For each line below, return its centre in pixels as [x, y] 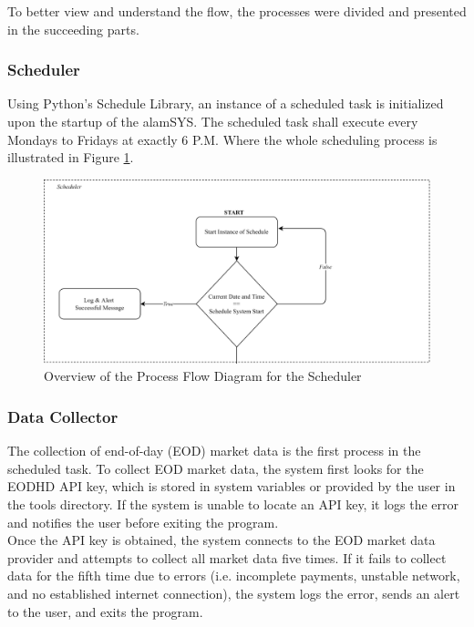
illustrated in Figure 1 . [71, 157]
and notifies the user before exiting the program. [143, 522]
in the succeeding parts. [73, 29]
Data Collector [63, 416]
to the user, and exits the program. [105, 611]
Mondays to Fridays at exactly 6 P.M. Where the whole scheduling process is [222, 139]
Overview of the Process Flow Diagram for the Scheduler [203, 376]
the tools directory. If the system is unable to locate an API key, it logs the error [233, 504]
